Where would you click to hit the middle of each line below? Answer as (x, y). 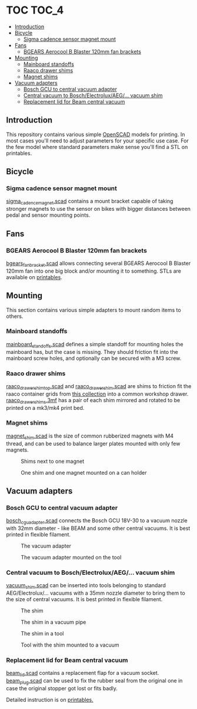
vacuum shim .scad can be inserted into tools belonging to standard (86, 586)
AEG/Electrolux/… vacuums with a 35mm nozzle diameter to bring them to (96, 593)
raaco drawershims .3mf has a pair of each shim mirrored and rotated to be (93, 401)
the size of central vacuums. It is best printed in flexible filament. (84, 599)
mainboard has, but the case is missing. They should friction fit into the (92, 352)
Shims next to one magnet (53, 461)
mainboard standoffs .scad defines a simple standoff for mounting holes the (95, 345)
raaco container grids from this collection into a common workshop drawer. (97, 394)
